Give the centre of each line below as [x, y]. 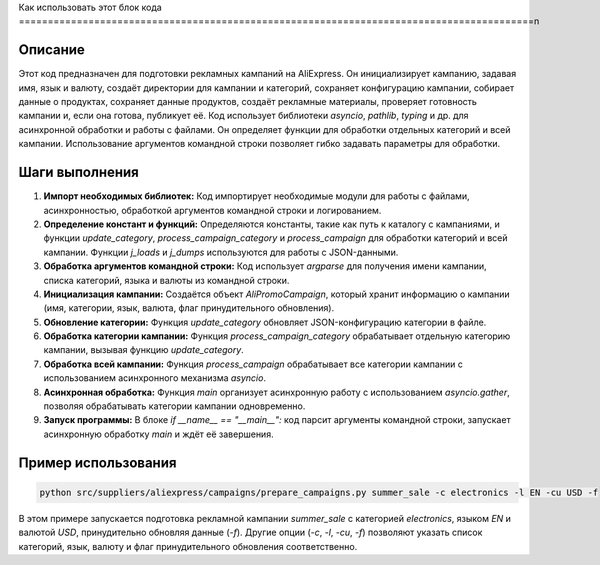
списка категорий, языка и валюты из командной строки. [166, 280]
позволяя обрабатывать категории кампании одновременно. [174, 406]
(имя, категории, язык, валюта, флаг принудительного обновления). [189, 308]
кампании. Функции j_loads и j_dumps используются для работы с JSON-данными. [221, 252]
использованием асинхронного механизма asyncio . [155, 378]
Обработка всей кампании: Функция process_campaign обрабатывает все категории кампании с [253, 364]
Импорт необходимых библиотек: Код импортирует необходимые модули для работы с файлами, [256, 196]
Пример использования [97, 462]
